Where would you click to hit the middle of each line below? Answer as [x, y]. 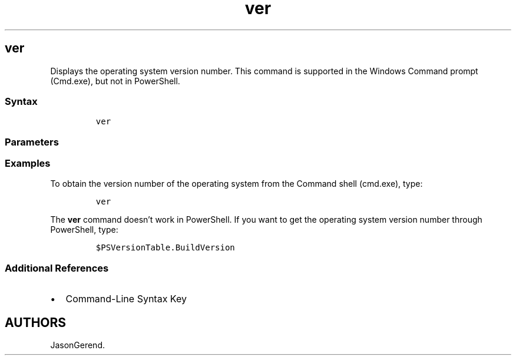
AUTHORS [36, 322]
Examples [28, 164]
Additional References [57, 268]
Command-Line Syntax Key [126, 299]
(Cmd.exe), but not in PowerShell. [115, 81]
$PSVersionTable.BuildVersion [165, 248]
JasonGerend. [77, 345]
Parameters [32, 142]
